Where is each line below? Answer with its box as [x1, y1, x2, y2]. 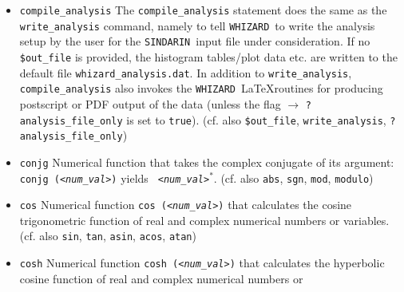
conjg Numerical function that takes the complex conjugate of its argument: [19, 153, 394, 170]
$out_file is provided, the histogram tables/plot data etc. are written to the [19, 48, 398, 65]
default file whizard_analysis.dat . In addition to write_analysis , [19, 64, 352, 81]
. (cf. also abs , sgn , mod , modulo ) [213, 169, 374, 186]
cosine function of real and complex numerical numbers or [19, 270, 303, 286]
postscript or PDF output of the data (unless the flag [19, 95, 281, 112]
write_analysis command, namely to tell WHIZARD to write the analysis [19, 17, 375, 34]
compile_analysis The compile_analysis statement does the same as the [19, 2, 387, 18]
